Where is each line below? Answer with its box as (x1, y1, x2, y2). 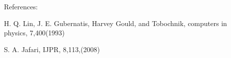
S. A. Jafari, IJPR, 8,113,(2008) (4, 44, 100, 54)
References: (4, 1, 38, 11)
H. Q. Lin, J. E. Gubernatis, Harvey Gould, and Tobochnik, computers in (4, 18, 227, 28)
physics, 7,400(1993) (4, 28, 65, 38)
